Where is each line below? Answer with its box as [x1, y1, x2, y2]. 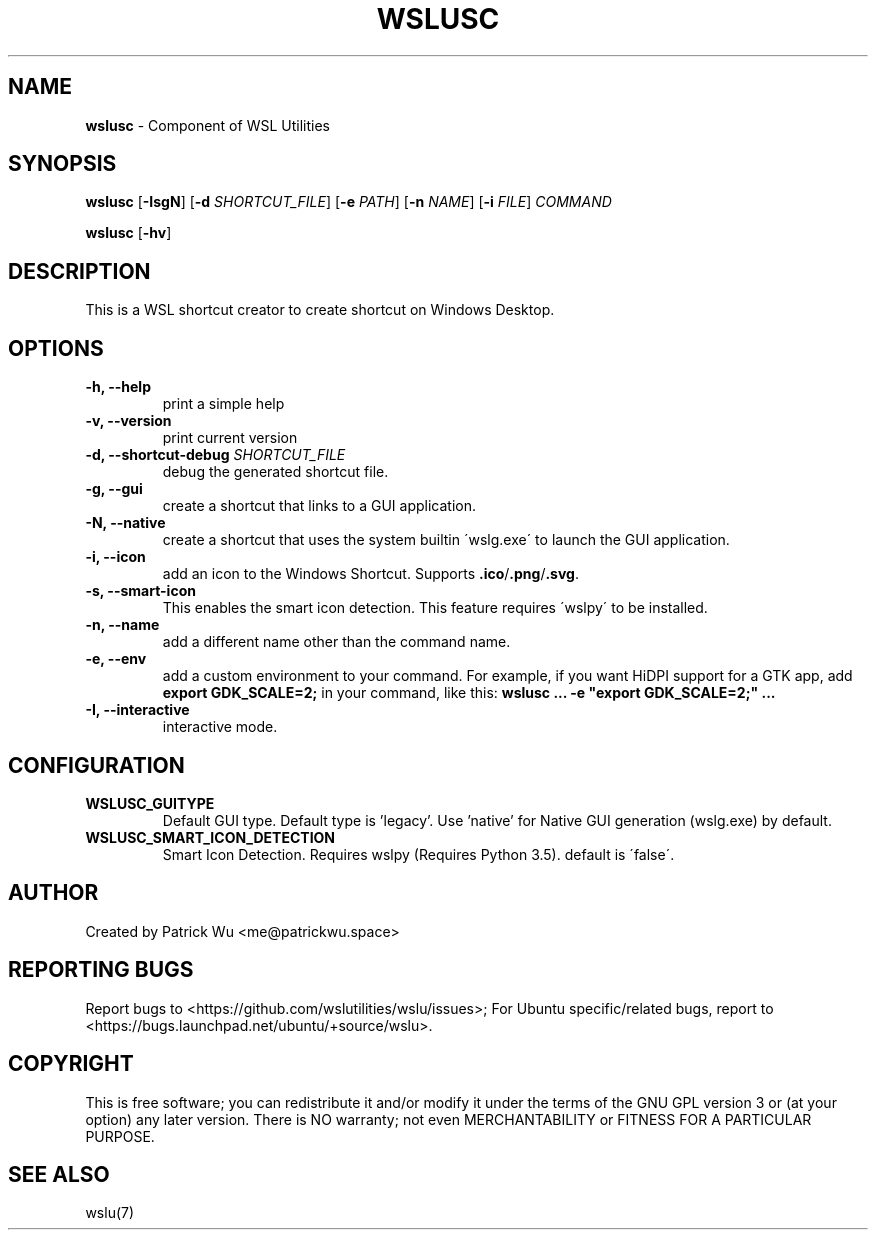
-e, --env [85, 650, 147, 668]
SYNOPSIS [8, 151, 117, 177]
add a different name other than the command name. [162, 633, 511, 651]
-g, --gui [85, 480, 143, 498]
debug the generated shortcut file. [162, 463, 389, 481]
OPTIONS [8, 335, 104, 361]
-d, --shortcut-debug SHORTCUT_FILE [85, 446, 346, 464]
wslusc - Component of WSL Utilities [85, 116, 330, 134]
